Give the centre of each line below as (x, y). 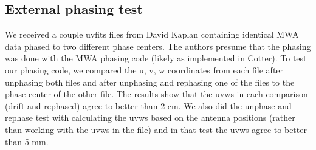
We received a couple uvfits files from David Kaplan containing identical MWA (152, 34)
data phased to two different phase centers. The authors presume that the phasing (158, 46)
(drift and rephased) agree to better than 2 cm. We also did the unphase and (148, 105)
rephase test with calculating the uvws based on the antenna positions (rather (150, 118)
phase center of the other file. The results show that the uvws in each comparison (156, 94)
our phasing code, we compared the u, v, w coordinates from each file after (144, 70)
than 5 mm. (27, 141)
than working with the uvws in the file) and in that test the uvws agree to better (156, 129)
